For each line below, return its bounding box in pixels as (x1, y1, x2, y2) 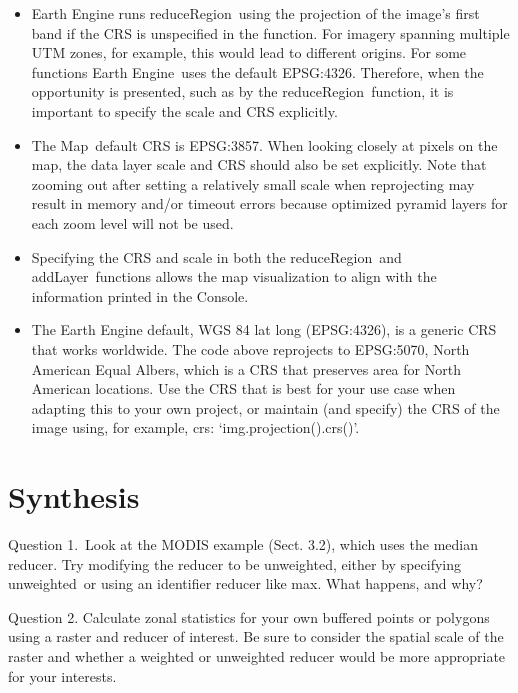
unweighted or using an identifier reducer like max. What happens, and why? (8, 573, 483, 594)
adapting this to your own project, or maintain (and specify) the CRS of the (31, 397, 500, 418)
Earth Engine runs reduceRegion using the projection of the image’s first (31, 3, 480, 23)
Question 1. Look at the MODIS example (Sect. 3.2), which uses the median (8, 534, 478, 554)
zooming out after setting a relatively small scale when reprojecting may (31, 173, 475, 194)
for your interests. (8, 665, 117, 686)
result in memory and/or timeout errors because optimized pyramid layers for (31, 193, 508, 214)
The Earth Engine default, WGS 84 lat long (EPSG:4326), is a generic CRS (31, 319, 497, 340)
